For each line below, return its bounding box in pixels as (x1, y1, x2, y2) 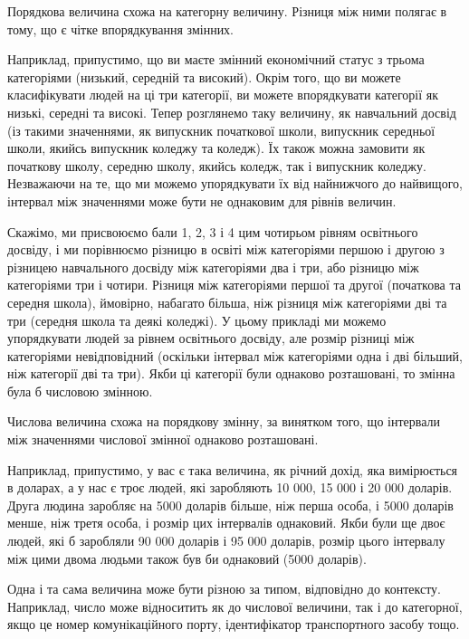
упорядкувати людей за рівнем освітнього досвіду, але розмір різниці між (7, 329, 415, 348)
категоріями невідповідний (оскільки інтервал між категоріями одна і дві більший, (7, 346, 463, 365)
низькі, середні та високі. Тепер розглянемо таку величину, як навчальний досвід (7, 102, 456, 121)
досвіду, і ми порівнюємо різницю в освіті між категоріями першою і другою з (7, 240, 445, 259)
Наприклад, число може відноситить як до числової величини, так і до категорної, (7, 596, 463, 615)
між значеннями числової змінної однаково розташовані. (7, 430, 319, 449)
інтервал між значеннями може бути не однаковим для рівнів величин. (7, 191, 397, 210)
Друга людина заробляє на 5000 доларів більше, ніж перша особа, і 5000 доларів (7, 495, 454, 514)
